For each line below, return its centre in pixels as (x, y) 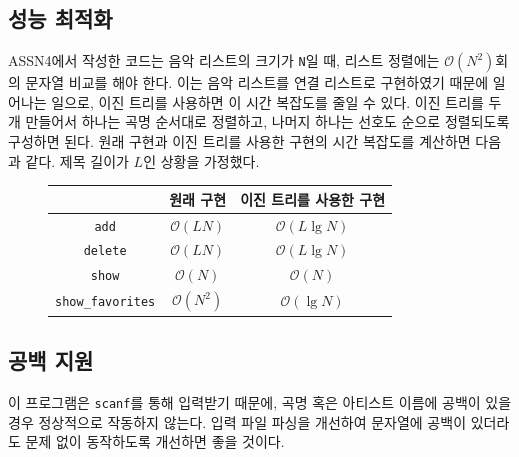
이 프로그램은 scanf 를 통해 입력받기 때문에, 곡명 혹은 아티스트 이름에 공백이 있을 (260, 401)
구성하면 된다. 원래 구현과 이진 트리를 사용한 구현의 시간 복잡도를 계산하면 (239, 140)
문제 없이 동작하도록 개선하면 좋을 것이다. (155, 441)
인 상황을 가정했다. (201, 160)
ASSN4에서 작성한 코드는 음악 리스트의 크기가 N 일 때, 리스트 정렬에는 (224, 60)
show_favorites (105, 302)
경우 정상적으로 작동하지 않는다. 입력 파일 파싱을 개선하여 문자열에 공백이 (237, 421)
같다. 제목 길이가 (77, 160)
